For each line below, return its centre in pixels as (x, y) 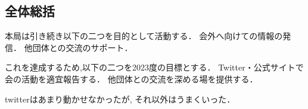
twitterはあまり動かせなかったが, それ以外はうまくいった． (120, 99)
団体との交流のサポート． (83, 47)
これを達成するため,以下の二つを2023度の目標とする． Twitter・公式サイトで (154, 67)
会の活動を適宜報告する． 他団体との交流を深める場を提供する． (131, 78)
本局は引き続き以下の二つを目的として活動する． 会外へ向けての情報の (144, 36)
